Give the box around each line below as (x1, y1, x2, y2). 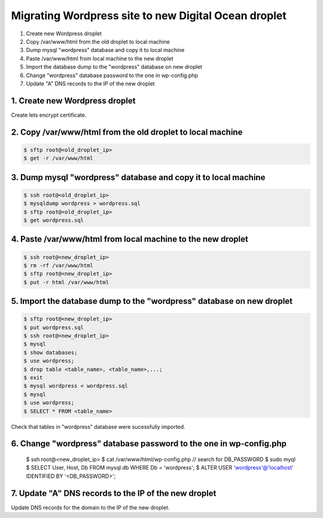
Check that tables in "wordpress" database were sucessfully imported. (11, 423, 185, 430)
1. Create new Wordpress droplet (11, 96, 136, 106)
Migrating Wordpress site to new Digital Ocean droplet (11, 9, 287, 22)
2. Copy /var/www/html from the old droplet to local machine (11, 127, 243, 137)
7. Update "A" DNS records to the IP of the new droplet (11, 488, 217, 498)
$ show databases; (23, 349, 78, 356)
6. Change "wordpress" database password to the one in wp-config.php (11, 438, 287, 449)
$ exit (23, 374, 43, 381)
